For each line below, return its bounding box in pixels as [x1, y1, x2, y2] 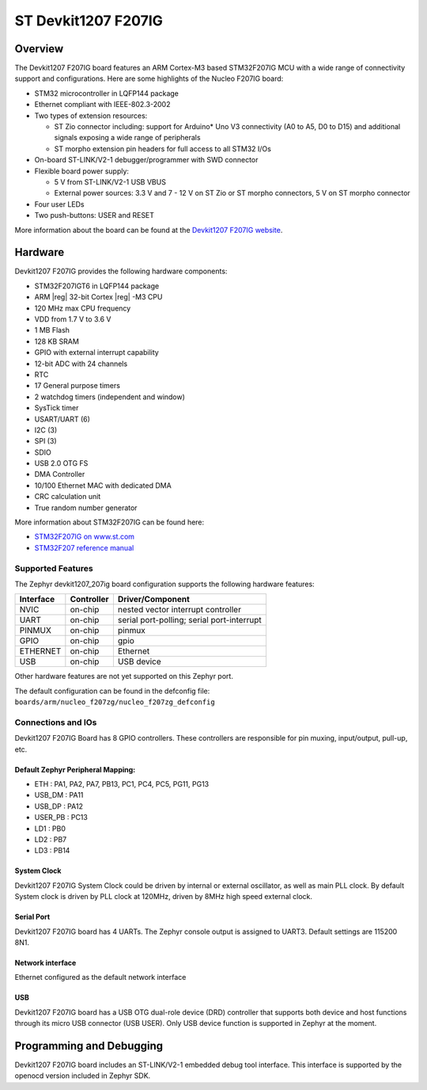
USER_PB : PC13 [34, 813, 89, 822]
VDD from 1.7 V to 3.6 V [34, 314, 111, 324]
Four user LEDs [34, 199, 85, 209]
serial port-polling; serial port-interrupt [117, 615, 262, 626]
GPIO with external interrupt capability [34, 348, 160, 357]
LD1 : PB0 [34, 824, 66, 833]
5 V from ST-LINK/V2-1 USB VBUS [54, 177, 166, 186]
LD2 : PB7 [34, 835, 67, 844]
